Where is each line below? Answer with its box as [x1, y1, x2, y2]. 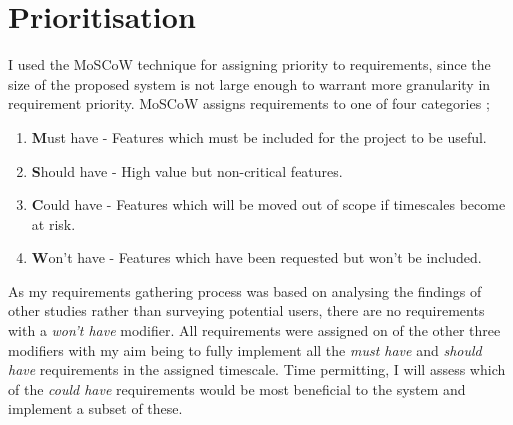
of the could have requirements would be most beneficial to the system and [8, 378, 466, 399]
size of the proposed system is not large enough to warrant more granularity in [8, 73, 491, 94]
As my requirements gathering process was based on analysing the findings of [8, 280, 482, 301]
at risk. [31, 213, 76, 234]
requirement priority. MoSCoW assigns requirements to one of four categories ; [8, 93, 490, 114]
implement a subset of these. [8, 398, 183, 419]
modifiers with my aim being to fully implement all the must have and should [8, 339, 482, 360]
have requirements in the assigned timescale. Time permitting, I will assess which [8, 359, 506, 380]
